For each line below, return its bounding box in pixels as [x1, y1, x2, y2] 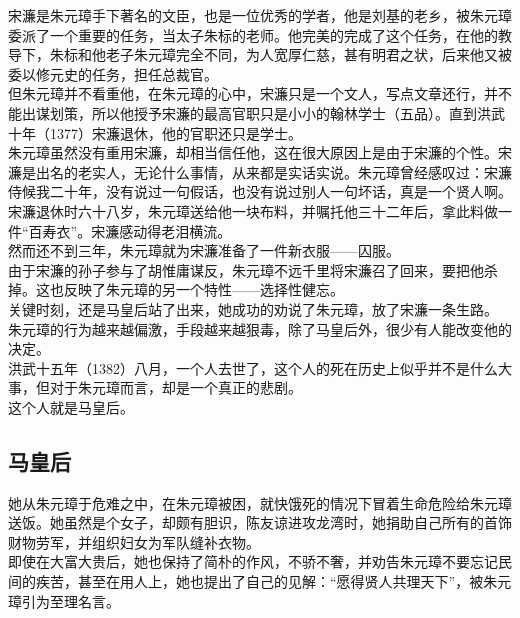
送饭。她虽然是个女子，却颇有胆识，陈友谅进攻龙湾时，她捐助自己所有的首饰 [8, 512, 512, 533]
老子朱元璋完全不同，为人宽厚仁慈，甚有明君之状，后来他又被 [105, 44, 512, 65]
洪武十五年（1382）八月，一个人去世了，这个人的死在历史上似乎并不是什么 [8, 357, 498, 378]
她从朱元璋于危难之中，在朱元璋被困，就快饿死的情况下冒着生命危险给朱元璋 [8, 492, 512, 513]
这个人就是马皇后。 [8, 396, 134, 417]
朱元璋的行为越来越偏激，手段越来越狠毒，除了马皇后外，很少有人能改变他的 [8, 318, 512, 339]
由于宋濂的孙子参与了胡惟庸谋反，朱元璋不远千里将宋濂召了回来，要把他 [8, 259, 484, 280]
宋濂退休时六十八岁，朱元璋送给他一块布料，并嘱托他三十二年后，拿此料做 [8, 200, 498, 221]
